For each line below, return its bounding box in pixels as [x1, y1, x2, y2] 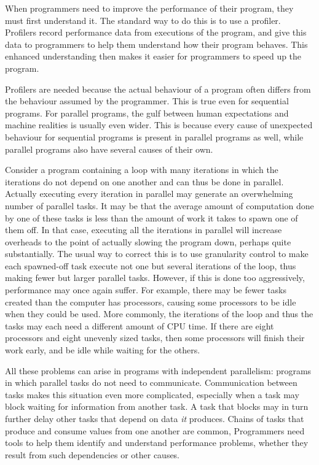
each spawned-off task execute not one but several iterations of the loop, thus [5, 259, 296, 272]
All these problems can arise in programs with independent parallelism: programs [5, 364, 312, 377]
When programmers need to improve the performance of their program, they [5, 2, 294, 14]
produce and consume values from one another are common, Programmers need [5, 424, 305, 437]
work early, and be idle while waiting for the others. [5, 344, 200, 356]
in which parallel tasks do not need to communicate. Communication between [5, 376, 297, 389]
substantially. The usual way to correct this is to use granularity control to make [5, 247, 309, 260]
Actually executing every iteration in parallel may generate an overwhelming [5, 187, 293, 200]
